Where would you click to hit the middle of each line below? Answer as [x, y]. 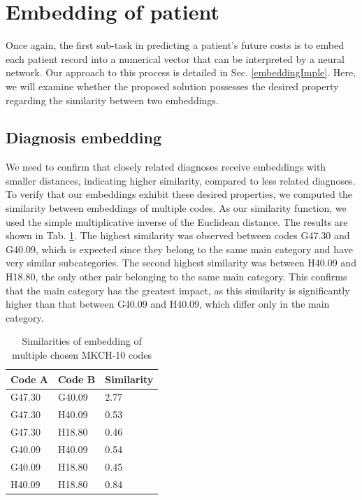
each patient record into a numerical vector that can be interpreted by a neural [175, 58]
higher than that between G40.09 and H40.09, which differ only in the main [168, 304]
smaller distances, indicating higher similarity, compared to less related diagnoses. [181, 180]
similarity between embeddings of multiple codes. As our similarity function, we [176, 208]
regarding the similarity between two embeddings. [112, 100]
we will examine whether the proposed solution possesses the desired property [172, 86]
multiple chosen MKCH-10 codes [82, 355]
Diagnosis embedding [84, 137]
